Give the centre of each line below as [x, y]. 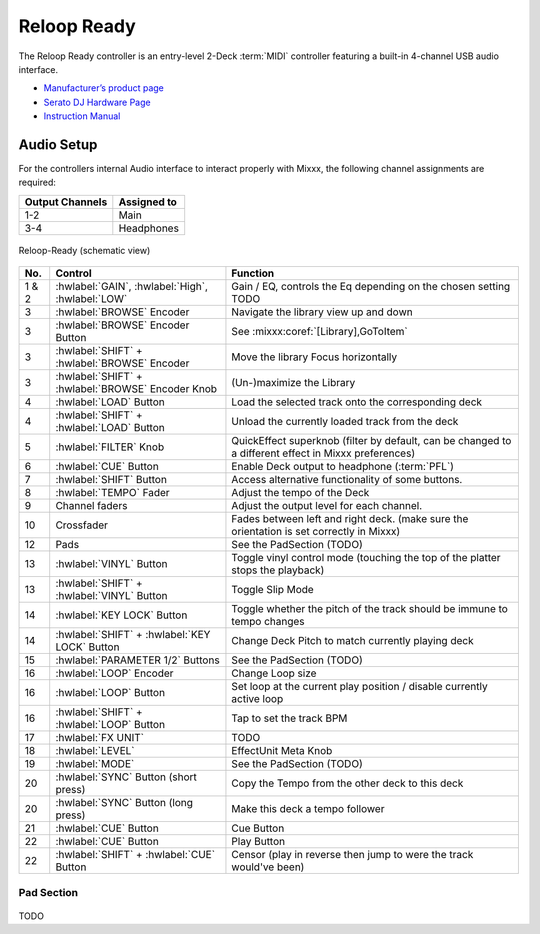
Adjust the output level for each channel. [327, 506]
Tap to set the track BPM [289, 718]
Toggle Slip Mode [272, 590]
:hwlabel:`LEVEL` [95, 751]
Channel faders [91, 506]
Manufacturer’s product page [104, 88]
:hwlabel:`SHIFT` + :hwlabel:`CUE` [135, 855]
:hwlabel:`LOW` [91, 299]
